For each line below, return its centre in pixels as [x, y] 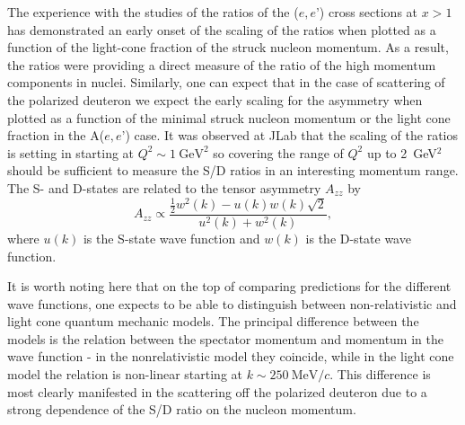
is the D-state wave [358, 238]
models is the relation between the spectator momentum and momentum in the [225, 338]
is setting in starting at [71, 152]
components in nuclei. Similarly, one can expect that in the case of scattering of [226, 82]
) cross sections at [368, 12]
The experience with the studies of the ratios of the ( [153, 12]
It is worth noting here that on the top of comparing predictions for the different [229, 286]
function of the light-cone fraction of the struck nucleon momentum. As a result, [228, 47]
